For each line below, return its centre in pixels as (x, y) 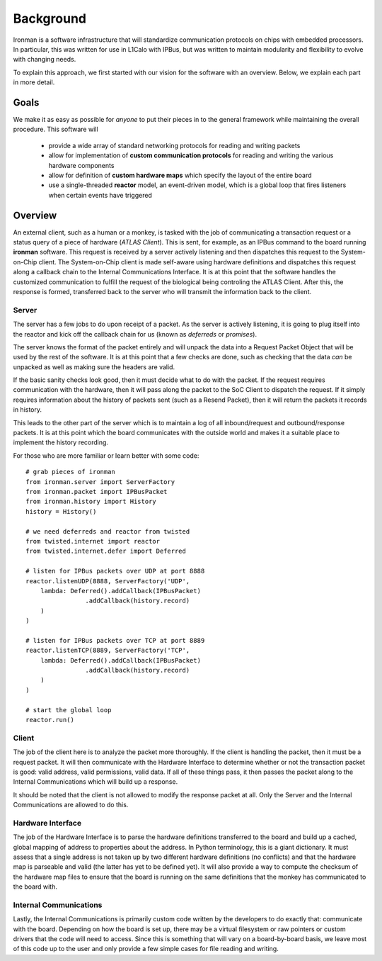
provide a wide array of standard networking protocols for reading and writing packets (174, 145)
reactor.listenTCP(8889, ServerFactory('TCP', (108, 651)
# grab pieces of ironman (71, 472)
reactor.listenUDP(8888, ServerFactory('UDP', (108, 581)
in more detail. (34, 82)
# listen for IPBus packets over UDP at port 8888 (115, 571)
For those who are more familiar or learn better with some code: (106, 455)
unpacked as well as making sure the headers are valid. (94, 367)
